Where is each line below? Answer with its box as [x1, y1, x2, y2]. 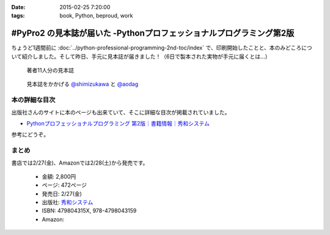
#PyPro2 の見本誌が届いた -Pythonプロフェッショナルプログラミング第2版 [11, 28, 295, 39]
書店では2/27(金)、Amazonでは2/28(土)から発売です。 [11, 159, 148, 166]
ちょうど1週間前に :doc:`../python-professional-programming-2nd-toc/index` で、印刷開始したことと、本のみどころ [11, 44, 302, 51]
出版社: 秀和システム [42, 199, 94, 206]
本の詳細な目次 [11, 95, 56, 104]
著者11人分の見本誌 [26, 67, 75, 74]
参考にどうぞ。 [11, 131, 49, 138]
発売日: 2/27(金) [42, 190, 82, 197]
